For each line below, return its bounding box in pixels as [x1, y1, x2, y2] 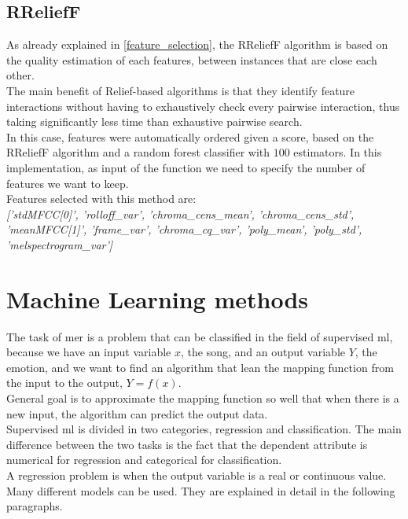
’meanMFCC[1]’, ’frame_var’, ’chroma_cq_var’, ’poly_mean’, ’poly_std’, [6, 221, 362, 237]
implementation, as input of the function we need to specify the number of [6, 159, 366, 175]
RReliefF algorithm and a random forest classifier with [6, 144, 270, 160]
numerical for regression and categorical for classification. [6, 451, 282, 468]
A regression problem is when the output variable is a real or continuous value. [6, 466, 387, 483]
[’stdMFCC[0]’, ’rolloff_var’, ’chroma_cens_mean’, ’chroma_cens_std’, [6, 205, 355, 222]
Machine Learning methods [6, 282, 309, 315]
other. [6, 67, 35, 83]
